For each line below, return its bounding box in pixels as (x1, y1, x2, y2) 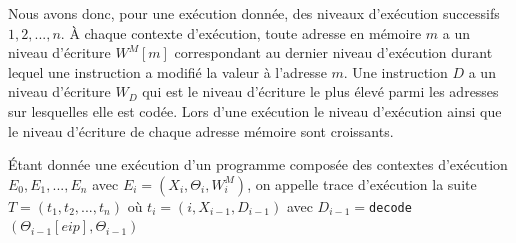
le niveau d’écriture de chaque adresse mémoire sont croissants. (8, 120, 394, 141)
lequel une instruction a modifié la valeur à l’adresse (8, 61, 327, 82)
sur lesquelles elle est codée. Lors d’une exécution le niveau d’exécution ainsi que (8, 100, 502, 121)
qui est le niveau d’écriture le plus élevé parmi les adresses (142, 81, 499, 102)
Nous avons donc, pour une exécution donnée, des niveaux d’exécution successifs (8, 3, 500, 23)
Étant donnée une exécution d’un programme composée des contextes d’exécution (8, 154, 508, 175)
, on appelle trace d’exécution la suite (247, 173, 477, 194)
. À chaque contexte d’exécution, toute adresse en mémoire (60, 22, 422, 43)
